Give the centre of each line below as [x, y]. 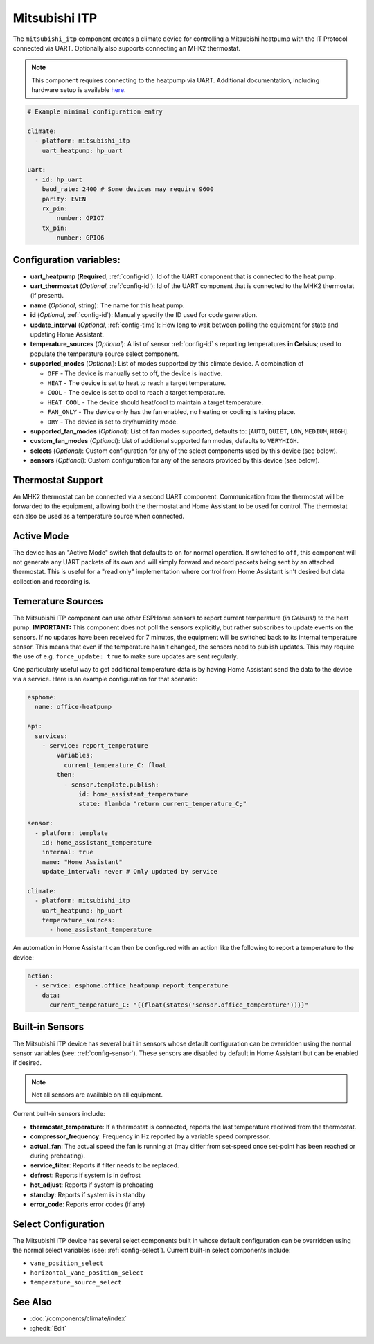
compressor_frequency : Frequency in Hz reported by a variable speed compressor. [150, 1136]
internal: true [68, 852]
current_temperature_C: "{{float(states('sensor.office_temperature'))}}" [179, 1005]
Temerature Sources [58, 601]
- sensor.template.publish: [111, 785]
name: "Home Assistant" [82, 862]
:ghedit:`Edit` [48, 1328]
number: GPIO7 [80, 218]
